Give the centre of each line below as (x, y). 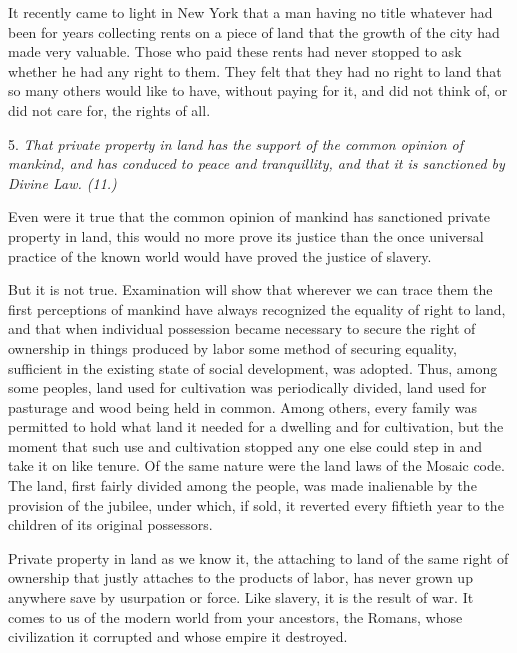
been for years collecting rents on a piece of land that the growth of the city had (254, 31)
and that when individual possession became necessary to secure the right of (242, 328)
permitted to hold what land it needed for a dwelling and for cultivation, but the (256, 426)
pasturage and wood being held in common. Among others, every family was (242, 406)
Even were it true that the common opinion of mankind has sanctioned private (249, 216)
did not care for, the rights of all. (109, 109)
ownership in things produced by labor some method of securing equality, (232, 347)
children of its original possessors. (110, 524)
